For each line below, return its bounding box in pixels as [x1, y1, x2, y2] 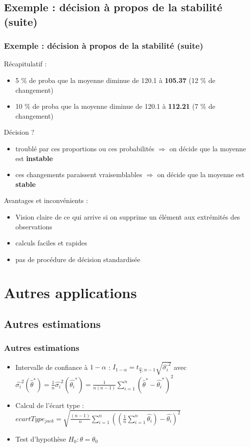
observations [15, 221, 53, 231]
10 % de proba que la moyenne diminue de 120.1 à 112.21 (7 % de [15, 101, 215, 111]
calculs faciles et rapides [15, 238, 87, 248]
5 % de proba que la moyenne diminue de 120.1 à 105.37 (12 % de [15, 75, 215, 85]
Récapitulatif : [4, 59, 47, 69]
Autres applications [4, 283, 137, 303]
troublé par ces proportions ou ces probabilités [15, 143, 154, 153]
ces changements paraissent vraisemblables [15, 169, 142, 180]
